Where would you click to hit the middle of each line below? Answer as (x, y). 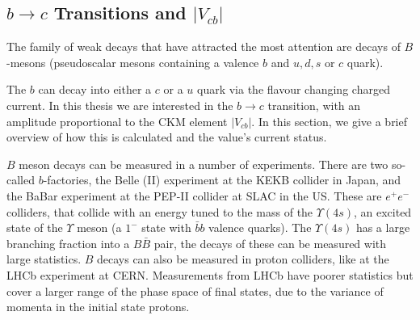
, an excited (382, 211)
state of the (35, 227)
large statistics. (44, 259)
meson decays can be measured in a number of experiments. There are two (204, 164)
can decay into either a (95, 89)
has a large (383, 227)
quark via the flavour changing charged (293, 89)
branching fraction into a (68, 243)
